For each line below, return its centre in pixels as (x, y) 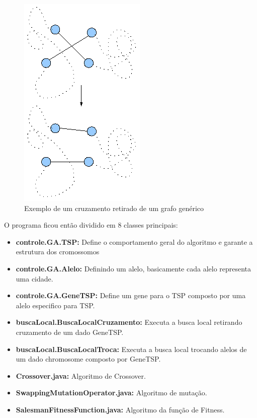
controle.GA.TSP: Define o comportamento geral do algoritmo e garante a (134, 241)
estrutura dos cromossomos (58, 252)
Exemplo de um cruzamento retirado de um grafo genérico (114, 208)
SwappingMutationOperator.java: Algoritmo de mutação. (111, 393)
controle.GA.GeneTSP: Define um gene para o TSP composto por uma (131, 295)
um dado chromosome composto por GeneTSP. (88, 359)
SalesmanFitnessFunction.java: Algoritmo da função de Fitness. (120, 409)
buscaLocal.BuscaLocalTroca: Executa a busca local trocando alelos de (131, 349)
